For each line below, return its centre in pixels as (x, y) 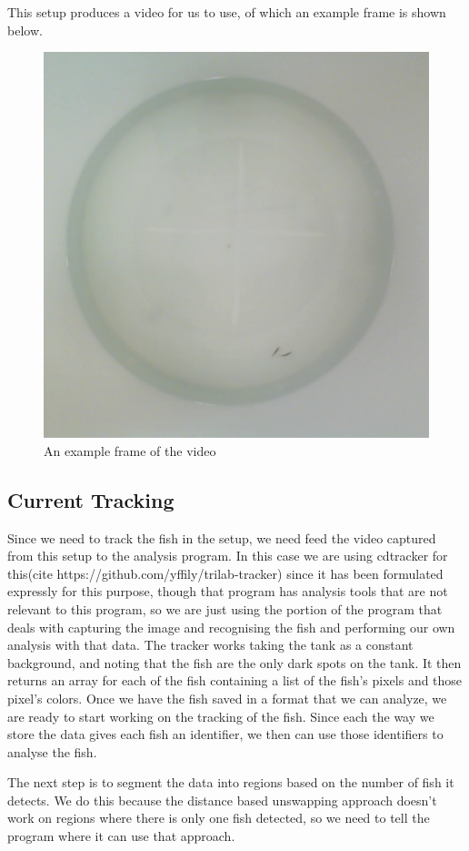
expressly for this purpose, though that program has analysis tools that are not (228, 591)
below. (25, 30)
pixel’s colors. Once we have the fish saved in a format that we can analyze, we (227, 698)
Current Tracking (91, 499)
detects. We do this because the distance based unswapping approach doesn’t (222, 800)
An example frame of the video (130, 450)
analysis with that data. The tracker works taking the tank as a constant (210, 645)
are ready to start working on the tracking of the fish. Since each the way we (221, 716)
